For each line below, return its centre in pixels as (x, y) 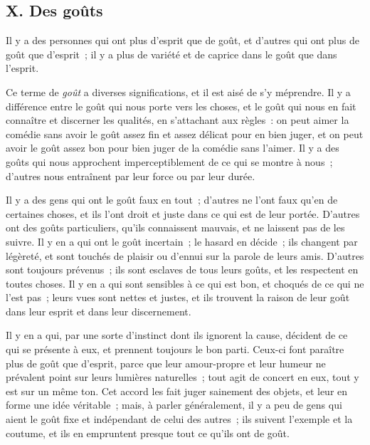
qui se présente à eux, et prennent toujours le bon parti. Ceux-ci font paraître (175, 349)
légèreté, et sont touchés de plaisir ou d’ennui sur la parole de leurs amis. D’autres (185, 255)
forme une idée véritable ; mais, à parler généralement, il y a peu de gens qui (174, 405)
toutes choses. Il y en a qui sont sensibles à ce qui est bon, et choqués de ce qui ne (185, 283)
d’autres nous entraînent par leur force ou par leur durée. (131, 176)
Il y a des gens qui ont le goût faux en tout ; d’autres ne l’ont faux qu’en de (172, 200)
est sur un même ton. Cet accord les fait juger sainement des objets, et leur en (177, 391)
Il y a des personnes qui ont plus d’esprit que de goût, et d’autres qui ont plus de (183, 40)
